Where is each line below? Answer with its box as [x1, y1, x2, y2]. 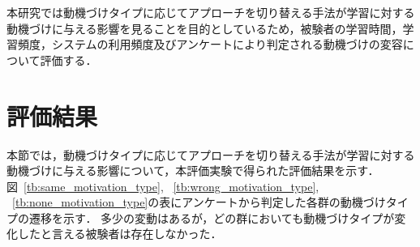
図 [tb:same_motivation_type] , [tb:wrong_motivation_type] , [6, 177, 319, 194]
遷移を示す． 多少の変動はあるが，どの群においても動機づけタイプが [28, 209, 395, 226]
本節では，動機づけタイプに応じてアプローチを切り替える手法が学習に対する [6, 146, 415, 163]
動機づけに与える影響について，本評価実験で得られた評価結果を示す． [6, 162, 379, 179]
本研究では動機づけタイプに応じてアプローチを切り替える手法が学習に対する [6, 4, 415, 20]
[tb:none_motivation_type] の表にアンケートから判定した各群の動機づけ [12, 194, 386, 211]
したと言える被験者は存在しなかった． [17, 225, 222, 242]
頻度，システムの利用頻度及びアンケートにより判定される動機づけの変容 [17, 36, 403, 53]
